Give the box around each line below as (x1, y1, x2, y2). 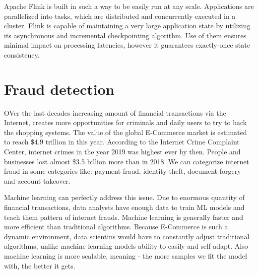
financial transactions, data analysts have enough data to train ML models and (4, 202, 245, 212)
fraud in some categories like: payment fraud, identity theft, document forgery (4, 166, 241, 176)
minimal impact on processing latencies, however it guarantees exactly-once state (4, 40, 250, 50)
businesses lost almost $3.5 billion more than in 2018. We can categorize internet (4, 156, 250, 166)
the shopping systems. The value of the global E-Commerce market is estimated (4, 127, 247, 137)
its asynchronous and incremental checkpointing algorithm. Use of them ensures (4, 30, 247, 40)
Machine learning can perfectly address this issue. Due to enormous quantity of (4, 192, 245, 203)
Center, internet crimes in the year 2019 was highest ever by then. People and (4, 146, 241, 157)
